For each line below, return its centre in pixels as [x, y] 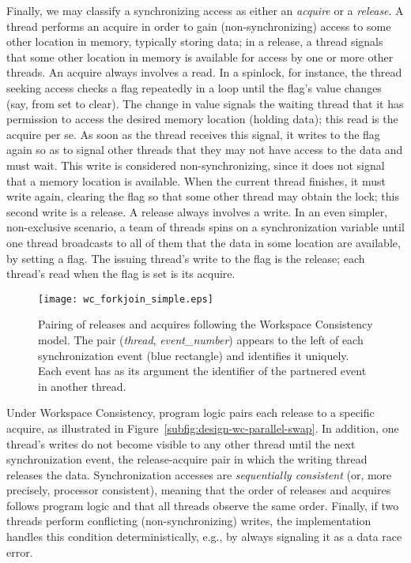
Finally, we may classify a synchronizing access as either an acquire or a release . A [205, 10]
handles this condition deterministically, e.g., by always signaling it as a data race [204, 537]
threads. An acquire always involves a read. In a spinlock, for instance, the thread [204, 72]
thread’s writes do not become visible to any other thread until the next [181, 443]
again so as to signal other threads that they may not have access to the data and [205, 150]
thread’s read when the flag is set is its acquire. [121, 274]
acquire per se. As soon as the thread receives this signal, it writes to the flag [193, 134]
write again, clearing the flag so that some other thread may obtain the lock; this [203, 196]
